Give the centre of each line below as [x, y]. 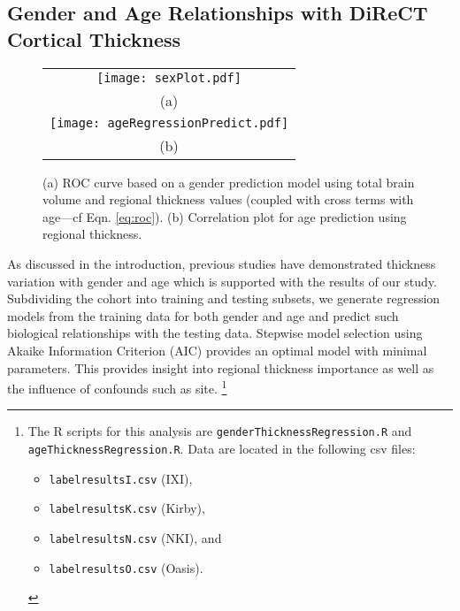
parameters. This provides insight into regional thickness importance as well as [221, 367]
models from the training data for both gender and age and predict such [203, 315]
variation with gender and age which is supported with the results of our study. [222, 281]
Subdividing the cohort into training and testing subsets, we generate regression [224, 298]
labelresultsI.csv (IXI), [121, 478]
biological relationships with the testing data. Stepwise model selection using [215, 333]
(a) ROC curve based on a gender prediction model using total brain [229, 182]
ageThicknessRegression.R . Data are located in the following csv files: [222, 449]
